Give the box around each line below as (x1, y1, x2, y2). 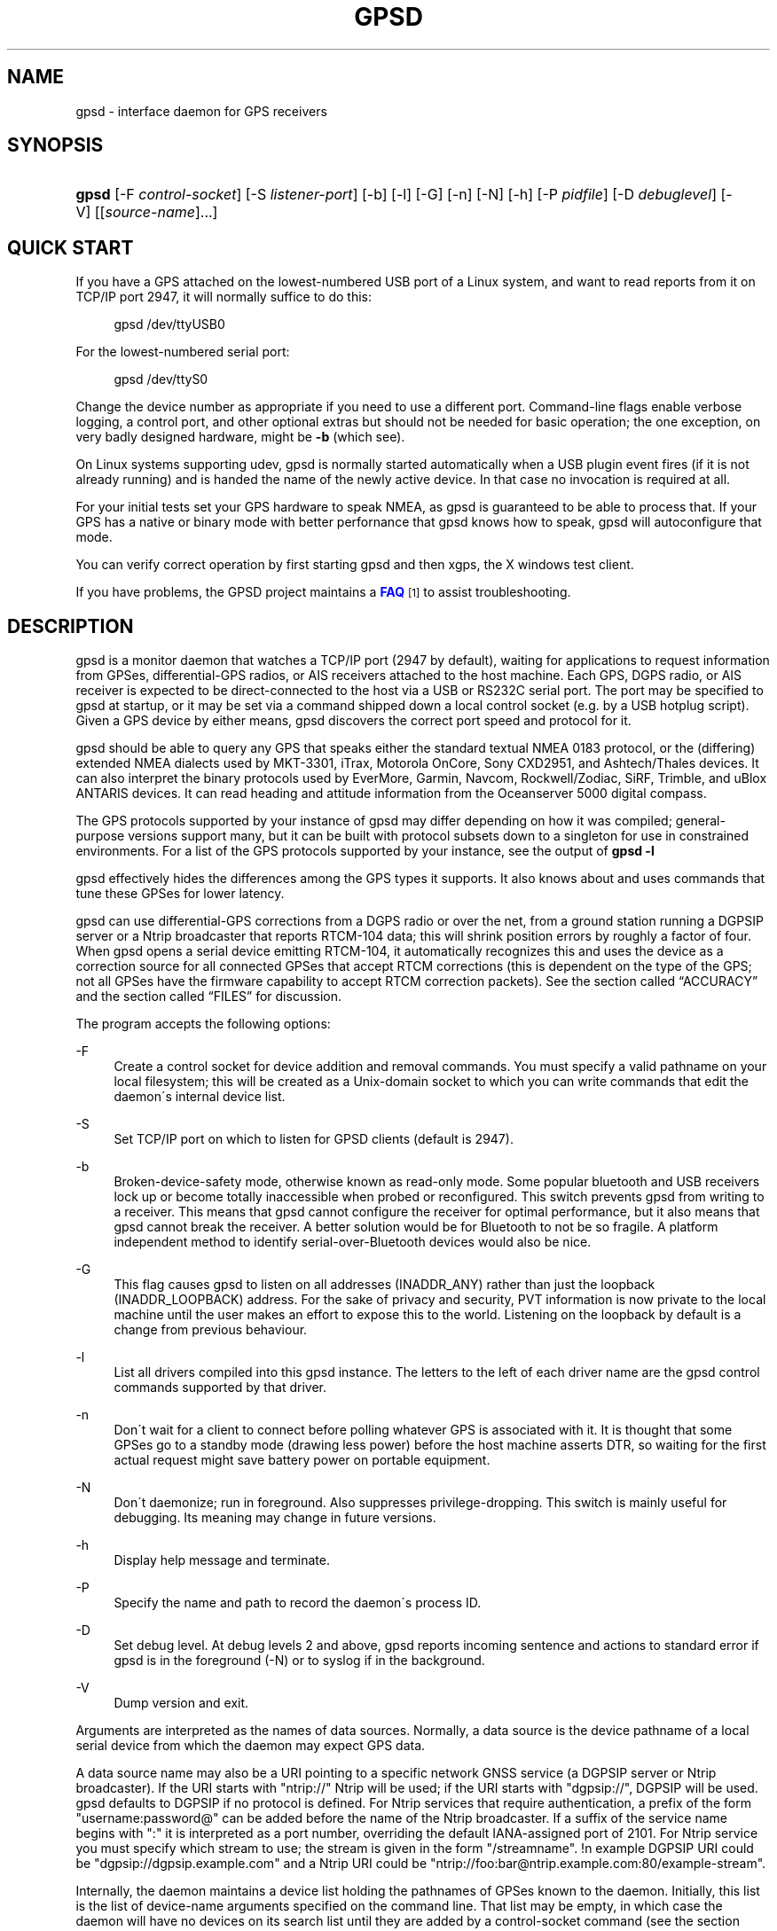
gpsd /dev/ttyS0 (114, 371, 208, 387)
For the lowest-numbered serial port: (75, 344, 290, 360)
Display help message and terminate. (114, 1552, 330, 1568)
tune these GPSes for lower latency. (75, 886, 285, 902)
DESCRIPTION (7, 614, 134, 637)
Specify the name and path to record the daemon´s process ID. (114, 1595, 482, 1611)
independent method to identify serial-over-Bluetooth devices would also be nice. (114, 1234, 592, 1250)
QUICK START (7, 236, 134, 259)
